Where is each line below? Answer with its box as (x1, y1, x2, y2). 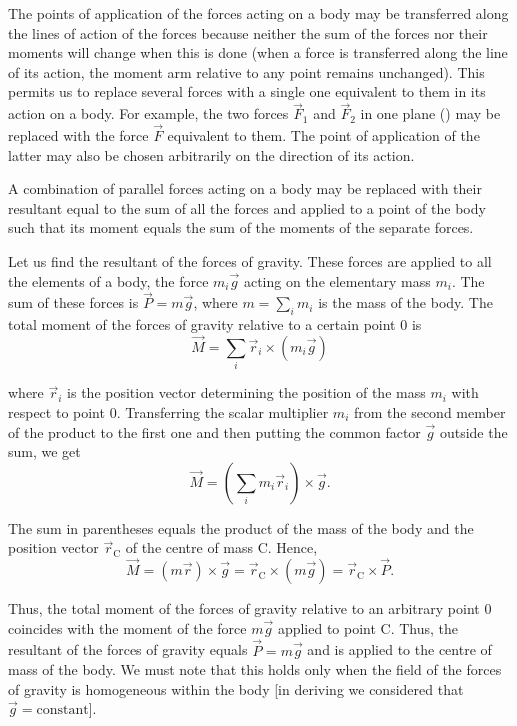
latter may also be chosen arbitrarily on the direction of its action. (8, 144, 415, 165)
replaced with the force (8, 125, 149, 145)
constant (36, 703, 89, 718)
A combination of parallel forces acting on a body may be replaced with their (8, 178, 482, 199)
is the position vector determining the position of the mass (67, 382, 426, 403)
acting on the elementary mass (243, 270, 431, 291)
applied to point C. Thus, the (277, 617, 459, 638)
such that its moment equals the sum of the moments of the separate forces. (8, 217, 474, 238)
